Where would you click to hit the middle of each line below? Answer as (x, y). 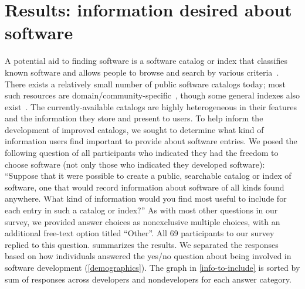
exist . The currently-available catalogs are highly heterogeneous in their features (151, 106)
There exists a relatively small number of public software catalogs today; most (145, 84)
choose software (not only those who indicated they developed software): (135, 164)
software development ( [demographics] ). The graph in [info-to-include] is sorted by (152, 267)
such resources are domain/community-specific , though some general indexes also (152, 95)
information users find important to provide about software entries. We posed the (151, 141)
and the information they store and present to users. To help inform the (134, 118)
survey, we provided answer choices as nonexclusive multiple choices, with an (143, 221)
